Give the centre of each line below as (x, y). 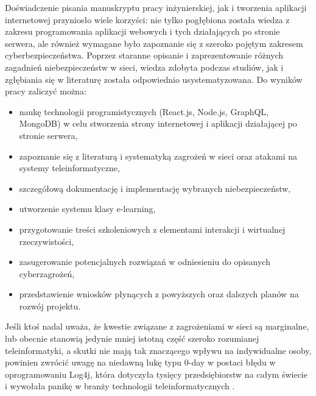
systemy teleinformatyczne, (69, 168)
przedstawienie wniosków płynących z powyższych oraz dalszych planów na (159, 294)
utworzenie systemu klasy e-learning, (87, 209)
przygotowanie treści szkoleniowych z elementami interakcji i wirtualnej (152, 229)
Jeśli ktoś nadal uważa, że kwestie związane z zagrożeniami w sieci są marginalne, (157, 326)
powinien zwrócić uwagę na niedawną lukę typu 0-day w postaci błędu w (140, 362)
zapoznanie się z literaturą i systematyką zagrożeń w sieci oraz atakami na (158, 156)
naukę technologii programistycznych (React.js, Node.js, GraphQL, (144, 111)
